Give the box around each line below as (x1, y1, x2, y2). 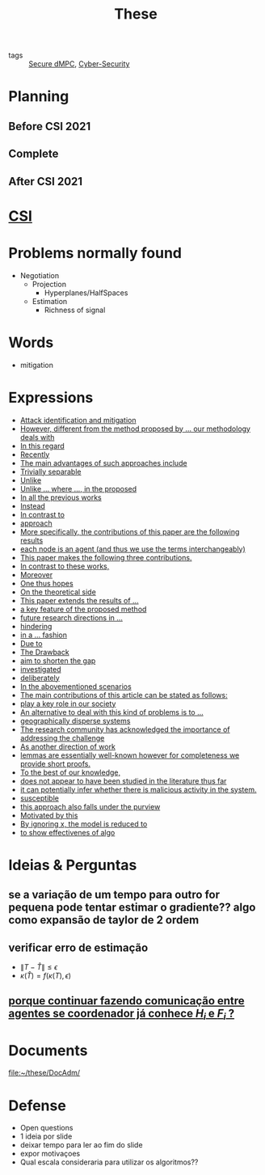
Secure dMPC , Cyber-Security (28, 59, 130, 69)
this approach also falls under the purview (19, 801, 161, 811)
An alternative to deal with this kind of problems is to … (19, 707, 204, 716)
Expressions (8, 388, 94, 407)
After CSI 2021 (8, 175, 83, 188)
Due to (19, 638, 43, 648)
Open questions (19, 1123, 74, 1133)
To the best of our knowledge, (19, 767, 121, 777)
